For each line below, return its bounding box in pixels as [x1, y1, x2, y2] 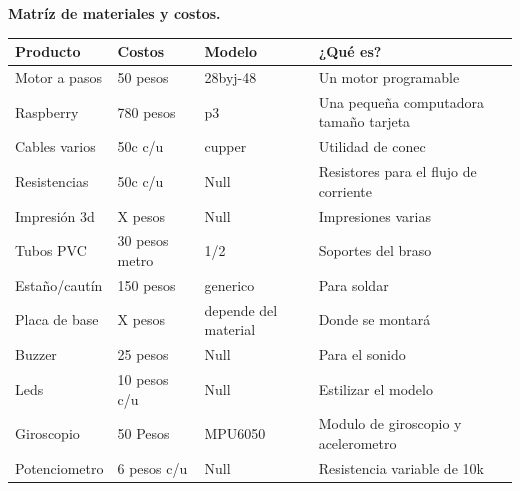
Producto [15, 41, 81, 62]
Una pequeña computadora [318, 91, 484, 112]
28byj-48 [204, 66, 257, 87]
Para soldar [318, 274, 389, 295]
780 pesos [117, 101, 176, 122]
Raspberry [15, 101, 79, 122]
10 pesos [117, 368, 169, 389]
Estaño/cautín [15, 274, 103, 295]
